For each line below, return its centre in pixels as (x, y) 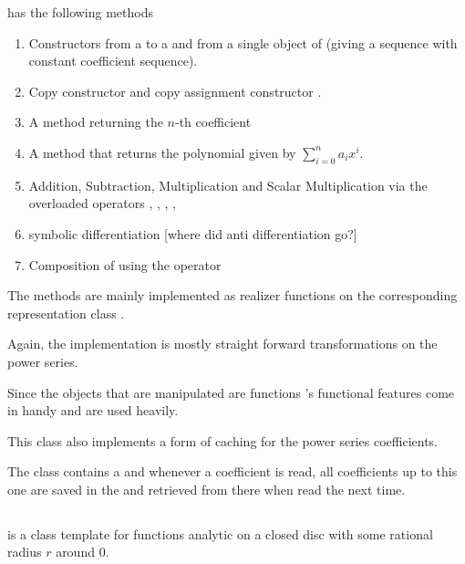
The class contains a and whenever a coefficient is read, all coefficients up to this (232, 471)
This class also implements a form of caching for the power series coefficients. (223, 440)
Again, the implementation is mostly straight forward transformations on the (222, 344)
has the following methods (80, 12)
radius (25, 552)
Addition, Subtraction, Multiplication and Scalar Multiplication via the (228, 185)
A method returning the (96, 122)
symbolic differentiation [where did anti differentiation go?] (193, 233)
